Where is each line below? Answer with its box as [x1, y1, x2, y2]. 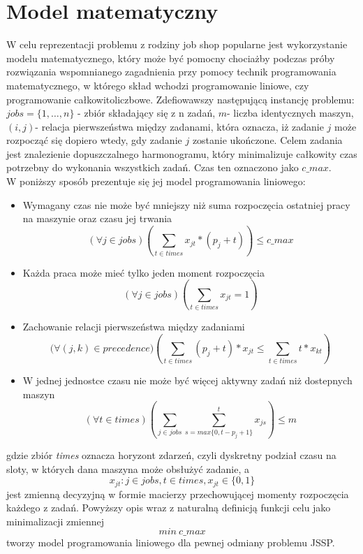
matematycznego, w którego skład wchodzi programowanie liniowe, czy [6, 78, 309, 92]
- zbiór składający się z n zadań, [77, 105, 216, 120]
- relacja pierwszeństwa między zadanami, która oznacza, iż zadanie [35, 119, 324, 133]
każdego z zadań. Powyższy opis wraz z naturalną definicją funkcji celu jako [6, 500, 331, 515]
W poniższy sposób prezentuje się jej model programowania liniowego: [6, 174, 306, 189]
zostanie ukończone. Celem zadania [192, 133, 343, 147]
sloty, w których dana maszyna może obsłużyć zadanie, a [6, 461, 249, 476]
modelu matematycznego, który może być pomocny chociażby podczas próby [6, 50, 335, 65]
